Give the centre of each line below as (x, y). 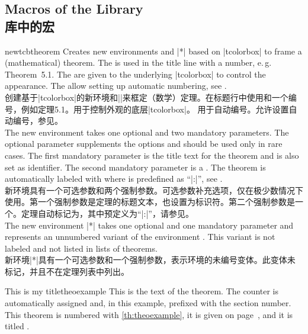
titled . (17, 326)
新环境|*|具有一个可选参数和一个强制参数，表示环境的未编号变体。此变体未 (150, 260)
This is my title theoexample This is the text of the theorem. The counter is (142, 291)
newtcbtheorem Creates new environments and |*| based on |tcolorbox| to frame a (153, 51)
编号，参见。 (38, 121)
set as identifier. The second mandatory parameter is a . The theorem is (135, 167)
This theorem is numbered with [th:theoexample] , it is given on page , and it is (149, 314)
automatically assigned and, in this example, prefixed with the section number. (148, 303)
